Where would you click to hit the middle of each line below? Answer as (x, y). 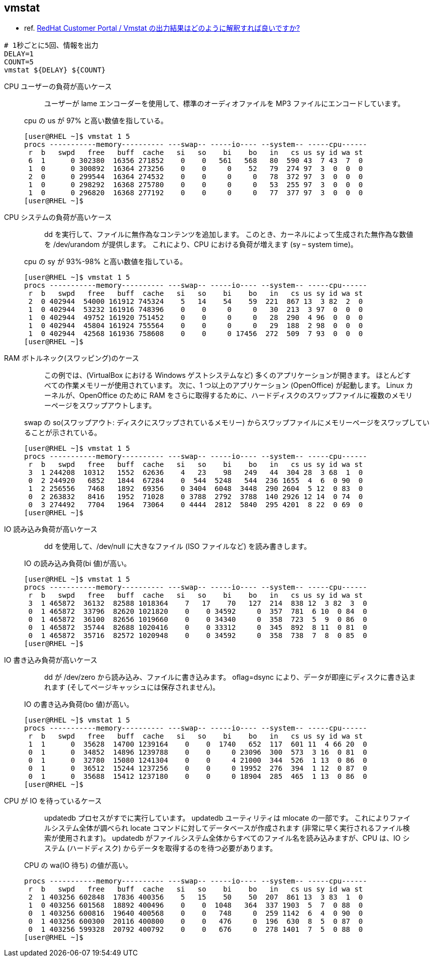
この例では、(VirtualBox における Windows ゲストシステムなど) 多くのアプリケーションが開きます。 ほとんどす (228, 375)
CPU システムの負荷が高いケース (58, 217)
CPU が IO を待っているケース (53, 801)
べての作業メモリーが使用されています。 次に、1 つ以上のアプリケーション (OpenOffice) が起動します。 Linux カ (229, 385)
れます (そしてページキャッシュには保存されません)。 (132, 687)
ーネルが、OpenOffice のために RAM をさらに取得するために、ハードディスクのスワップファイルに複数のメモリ (229, 395)
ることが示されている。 (63, 433)
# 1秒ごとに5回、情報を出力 (51, 46)
